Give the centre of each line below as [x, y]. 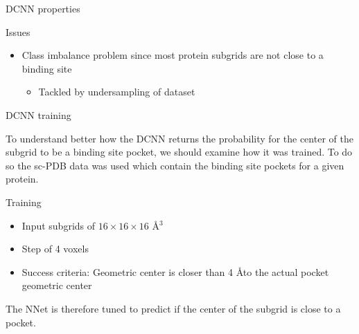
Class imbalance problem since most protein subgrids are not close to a [173, 55]
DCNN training [38, 114]
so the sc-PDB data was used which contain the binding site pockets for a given [175, 165]
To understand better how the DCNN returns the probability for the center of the [179, 138]
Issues [18, 31]
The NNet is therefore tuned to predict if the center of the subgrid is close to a [173, 308]
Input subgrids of [59, 225]
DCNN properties [43, 8]
